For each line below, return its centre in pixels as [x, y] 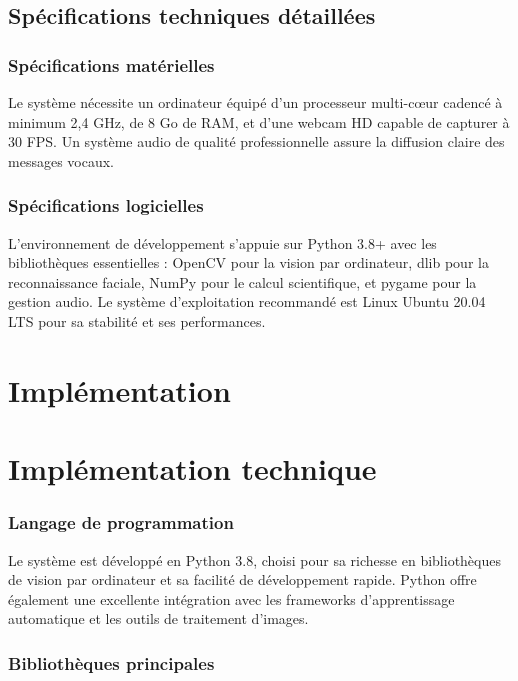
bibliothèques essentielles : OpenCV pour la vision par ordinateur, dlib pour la [248, 262]
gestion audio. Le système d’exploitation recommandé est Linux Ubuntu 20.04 [247, 301]
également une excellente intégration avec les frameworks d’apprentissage [231, 598]
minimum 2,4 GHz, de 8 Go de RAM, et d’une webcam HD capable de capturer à [259, 121]
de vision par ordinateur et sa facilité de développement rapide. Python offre [242, 579]
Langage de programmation [121, 522]
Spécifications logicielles [106, 205]
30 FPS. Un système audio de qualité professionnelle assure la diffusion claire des [256, 141]
